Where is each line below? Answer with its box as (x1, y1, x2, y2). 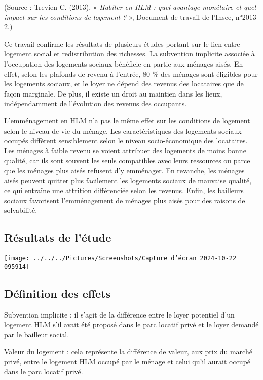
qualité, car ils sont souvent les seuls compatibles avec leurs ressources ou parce (4, 155, 250, 166)
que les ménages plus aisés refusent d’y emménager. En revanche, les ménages (4, 165, 245, 175)
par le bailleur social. (4, 329, 69, 339)
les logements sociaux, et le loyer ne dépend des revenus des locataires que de (4, 78, 244, 89)
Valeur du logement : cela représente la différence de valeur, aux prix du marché (4, 346, 252, 357)
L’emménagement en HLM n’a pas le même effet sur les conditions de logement (4, 115, 250, 125)
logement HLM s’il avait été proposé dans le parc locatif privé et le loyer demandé (4, 319, 259, 330)
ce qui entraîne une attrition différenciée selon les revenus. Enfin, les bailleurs (4, 185, 244, 196)
